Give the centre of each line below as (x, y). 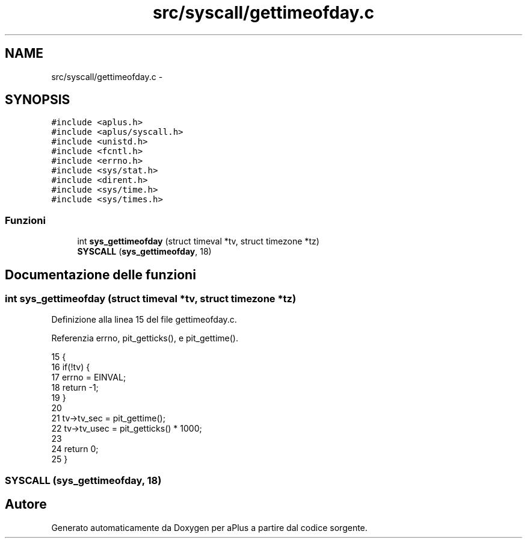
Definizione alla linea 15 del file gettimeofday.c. (144, 320)
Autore (26, 504)
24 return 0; (75, 449)
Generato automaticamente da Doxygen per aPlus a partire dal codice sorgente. (209, 527)
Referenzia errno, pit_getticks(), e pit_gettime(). (145, 338)
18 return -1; (75, 388)
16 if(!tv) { (71, 367)
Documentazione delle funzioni (100, 275)
